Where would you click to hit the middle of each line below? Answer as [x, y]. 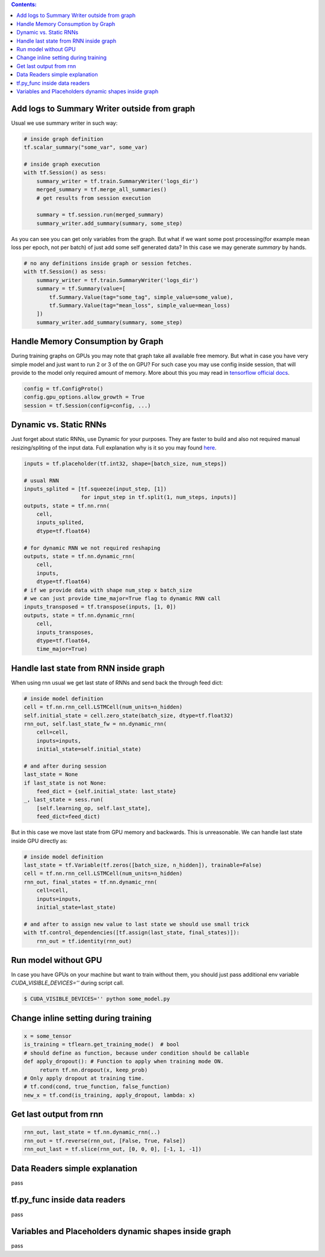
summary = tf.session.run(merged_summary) [100, 215]
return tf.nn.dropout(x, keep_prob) [94, 1070]
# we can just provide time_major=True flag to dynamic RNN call [122, 598]
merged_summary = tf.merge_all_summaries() [101, 190]
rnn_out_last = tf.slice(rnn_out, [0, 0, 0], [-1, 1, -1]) [113, 1149]
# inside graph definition [63, 139]
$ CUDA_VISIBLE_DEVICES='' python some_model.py [97, 999]
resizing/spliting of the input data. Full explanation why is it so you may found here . [114, 447]
